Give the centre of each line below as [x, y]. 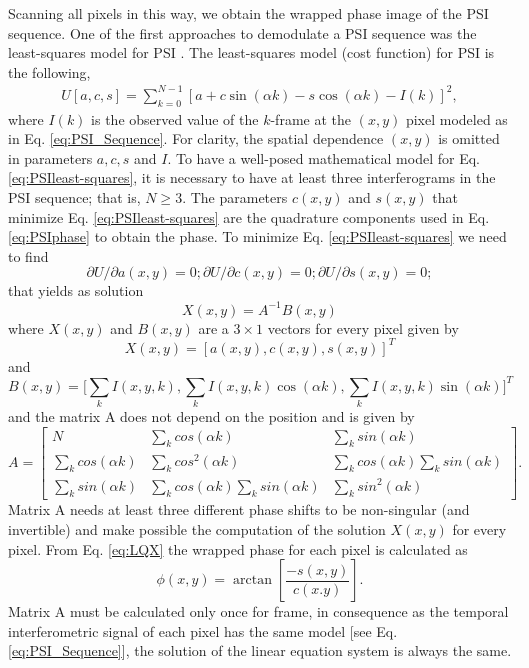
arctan [252, 580]
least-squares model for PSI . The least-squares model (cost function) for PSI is [251, 52]
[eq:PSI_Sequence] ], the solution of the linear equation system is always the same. [260, 650]
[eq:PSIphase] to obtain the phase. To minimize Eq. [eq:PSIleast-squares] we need [257, 236]
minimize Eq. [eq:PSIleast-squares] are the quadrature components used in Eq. [249, 216]
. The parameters [235, 197]
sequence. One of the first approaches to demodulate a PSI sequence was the [242, 32]
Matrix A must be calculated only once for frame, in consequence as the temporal [258, 611]
